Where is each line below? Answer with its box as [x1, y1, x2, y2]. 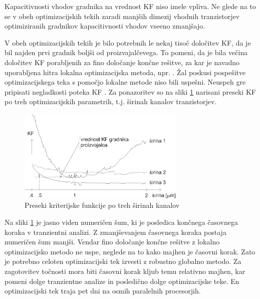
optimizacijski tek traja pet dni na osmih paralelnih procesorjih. [5, 285, 201, 296]
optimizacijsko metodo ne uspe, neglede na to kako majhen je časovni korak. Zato [5, 246, 255, 256]
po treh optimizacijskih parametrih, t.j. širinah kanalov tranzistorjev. [5, 96, 217, 107]
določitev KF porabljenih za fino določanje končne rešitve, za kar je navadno [5, 57, 240, 67]
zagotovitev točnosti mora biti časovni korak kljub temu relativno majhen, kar [5, 265, 245, 276]
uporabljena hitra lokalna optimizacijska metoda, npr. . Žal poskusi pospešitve [5, 67, 246, 77]
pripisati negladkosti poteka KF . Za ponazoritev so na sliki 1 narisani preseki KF [5, 86, 256, 97]
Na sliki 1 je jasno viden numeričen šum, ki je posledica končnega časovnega [5, 216, 238, 227]
